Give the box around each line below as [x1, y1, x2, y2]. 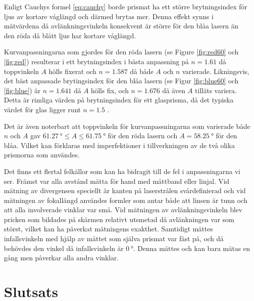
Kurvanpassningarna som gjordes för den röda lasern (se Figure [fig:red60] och [4, 47, 239, 57]
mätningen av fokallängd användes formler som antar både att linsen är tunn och [4, 195, 248, 205]
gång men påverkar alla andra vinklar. [4, 252, 119, 263]
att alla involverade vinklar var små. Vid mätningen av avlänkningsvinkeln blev [4, 204, 243, 215]
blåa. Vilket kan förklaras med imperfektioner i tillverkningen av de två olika [4, 140, 235, 150]
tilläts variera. [195, 85, 237, 95]
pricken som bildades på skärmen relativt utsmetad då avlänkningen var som [4, 214, 234, 224]
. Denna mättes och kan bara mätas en [133, 243, 250, 253]
